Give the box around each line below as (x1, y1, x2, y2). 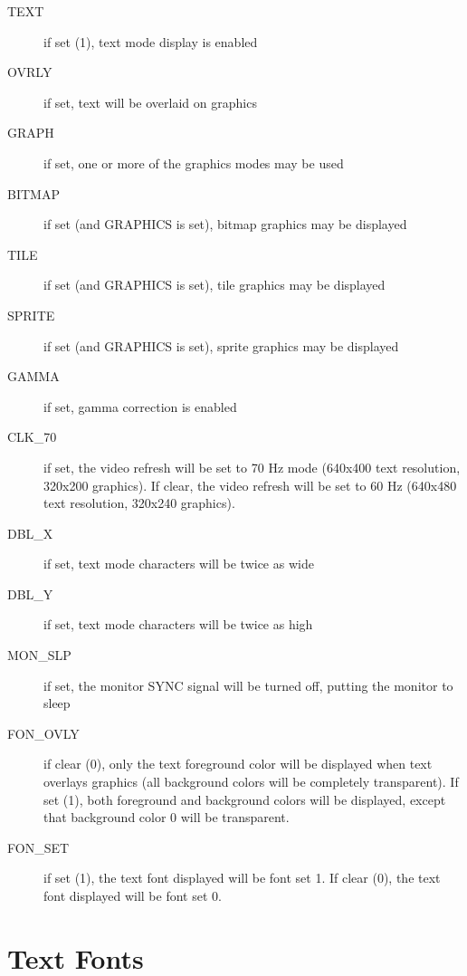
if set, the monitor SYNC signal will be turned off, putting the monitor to (43, 675, 453, 694)
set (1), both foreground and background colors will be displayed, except (43, 789, 446, 809)
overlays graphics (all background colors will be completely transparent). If (43, 772, 459, 791)
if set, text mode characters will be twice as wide (43, 554, 314, 573)
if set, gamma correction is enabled (43, 397, 237, 416)
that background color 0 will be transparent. (43, 808, 290, 827)
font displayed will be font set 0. (43, 886, 222, 904)
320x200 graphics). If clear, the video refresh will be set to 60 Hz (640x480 (43, 475, 457, 494)
